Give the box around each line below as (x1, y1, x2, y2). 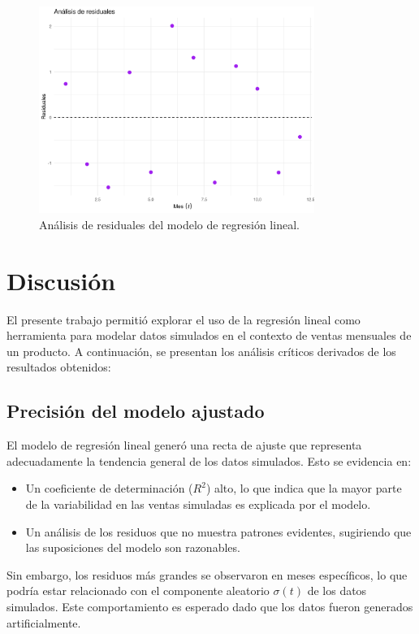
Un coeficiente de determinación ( (25, 480, 193, 497)
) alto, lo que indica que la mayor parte (205, 480, 402, 497)
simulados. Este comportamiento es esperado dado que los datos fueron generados (6, 598, 413, 615)
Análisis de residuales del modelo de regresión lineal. (39, 215, 300, 232)
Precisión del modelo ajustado (6, 398, 265, 423)
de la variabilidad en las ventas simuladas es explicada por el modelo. (25, 496, 371, 513)
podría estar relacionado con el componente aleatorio (6, 582, 270, 599)
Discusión (6, 263, 116, 297)
